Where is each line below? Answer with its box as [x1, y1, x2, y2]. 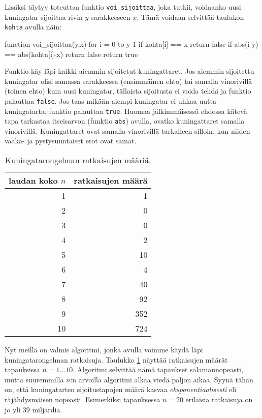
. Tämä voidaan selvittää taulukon [137, 11, 244, 22]
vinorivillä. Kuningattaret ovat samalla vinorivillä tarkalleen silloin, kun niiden [5, 125, 250, 136]
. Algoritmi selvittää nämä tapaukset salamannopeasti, [73, 364, 243, 375]
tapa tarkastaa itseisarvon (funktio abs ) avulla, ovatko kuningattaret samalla [5, 115, 245, 126]
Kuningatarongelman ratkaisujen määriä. [5, 154, 151, 166]
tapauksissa [5, 364, 40, 375]
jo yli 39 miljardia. [5, 404, 62, 414]
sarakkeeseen [91, 11, 130, 22]
